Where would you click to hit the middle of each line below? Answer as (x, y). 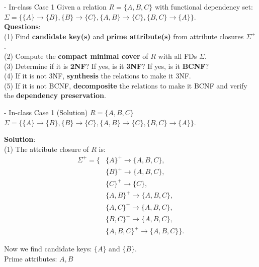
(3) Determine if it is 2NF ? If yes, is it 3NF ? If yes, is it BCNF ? (107, 66)
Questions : (22, 26)
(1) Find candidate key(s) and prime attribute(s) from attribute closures (124, 36)
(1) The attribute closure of (47, 149)
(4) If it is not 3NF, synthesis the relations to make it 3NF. (98, 76)
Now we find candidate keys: (48, 249)
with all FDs (178, 56)
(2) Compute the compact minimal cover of (76, 56)
